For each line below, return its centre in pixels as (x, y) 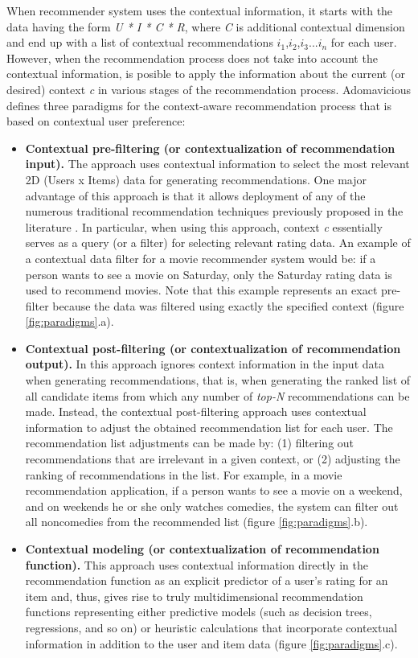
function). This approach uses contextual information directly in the (197, 564)
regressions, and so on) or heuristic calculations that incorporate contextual (211, 627)
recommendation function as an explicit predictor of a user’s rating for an (207, 580)
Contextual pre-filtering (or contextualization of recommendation (210, 148)
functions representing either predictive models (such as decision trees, (199, 612)
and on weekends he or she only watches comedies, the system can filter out (212, 506)
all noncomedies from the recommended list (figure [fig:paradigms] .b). (197, 522)
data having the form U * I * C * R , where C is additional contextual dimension (206, 26)
